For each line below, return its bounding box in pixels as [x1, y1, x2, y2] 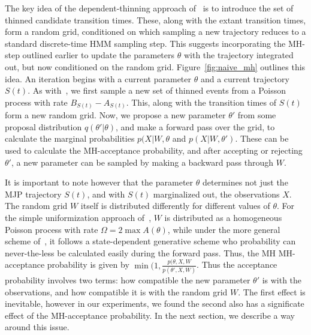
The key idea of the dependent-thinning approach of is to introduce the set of [5, 2, 294, 14]
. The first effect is [238, 285, 306, 298]
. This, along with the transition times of [126, 95, 277, 108]
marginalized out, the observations [153, 187, 280, 200]
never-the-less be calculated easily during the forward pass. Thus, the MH [5, 246, 276, 259]
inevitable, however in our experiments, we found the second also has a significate [5, 297, 304, 310]
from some [237, 109, 276, 121]
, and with [87, 187, 125, 200]
